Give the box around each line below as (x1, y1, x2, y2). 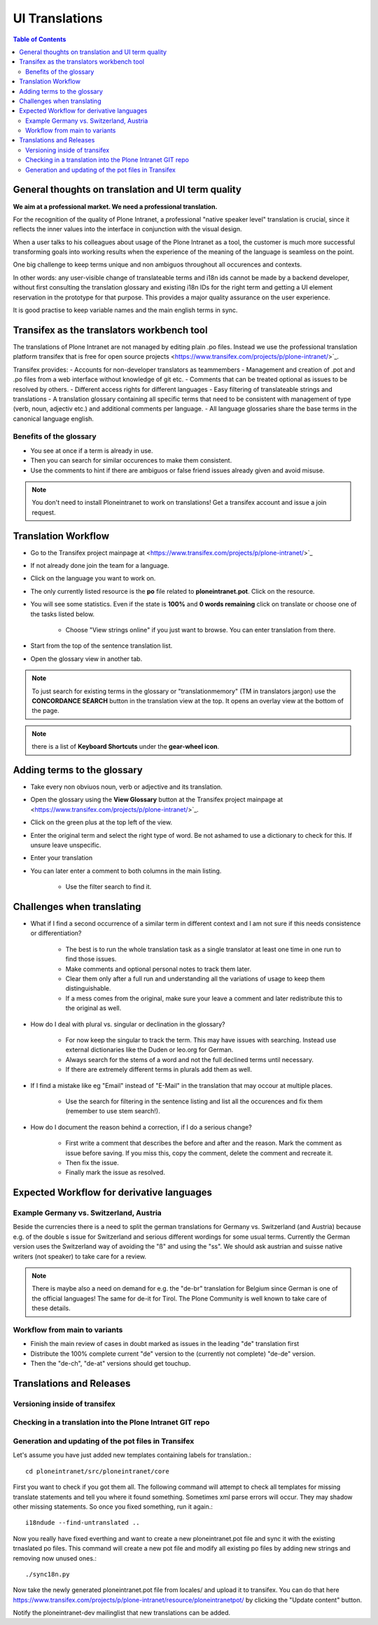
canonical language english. (13, 414, 94, 423)
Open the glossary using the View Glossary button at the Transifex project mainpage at (30, 796, 283, 804)
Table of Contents (13, 35, 66, 43)
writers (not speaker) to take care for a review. (13, 1252, 147, 1260)
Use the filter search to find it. (65, 883, 152, 891)
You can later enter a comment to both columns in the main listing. (30, 866, 222, 875)
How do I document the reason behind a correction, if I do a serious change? (30, 1122, 252, 1131)
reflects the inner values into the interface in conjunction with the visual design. (13, 225, 242, 233)
